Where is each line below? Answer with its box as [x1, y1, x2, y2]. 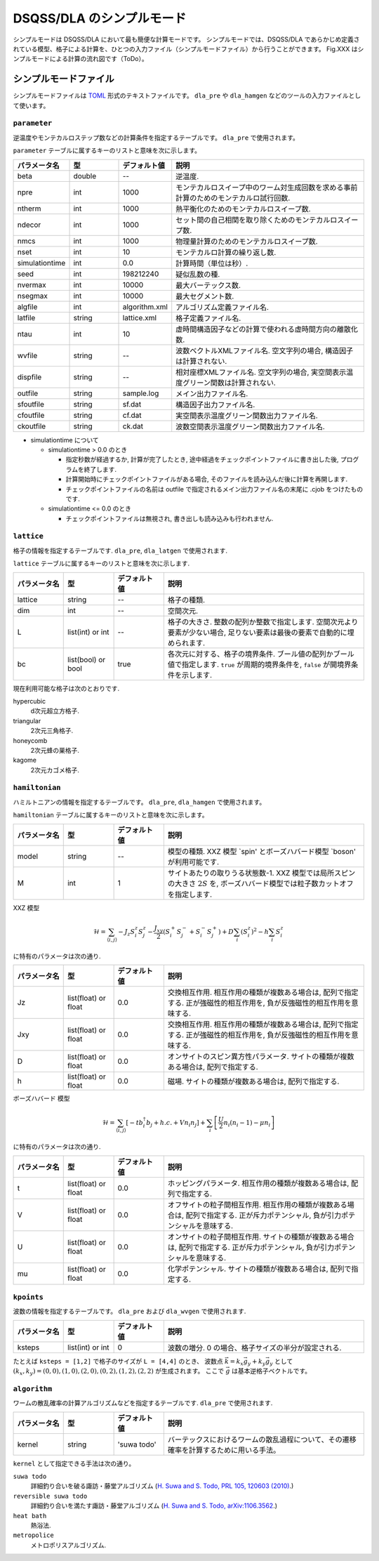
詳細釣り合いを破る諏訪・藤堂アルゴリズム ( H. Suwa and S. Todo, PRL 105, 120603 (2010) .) [30, 1482, 294, 1490]
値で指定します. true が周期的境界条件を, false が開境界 [167, 659, 352, 669]
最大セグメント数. [175, 291, 234, 301]
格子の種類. [167, 595, 206, 605]
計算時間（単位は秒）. [175, 258, 248, 268]
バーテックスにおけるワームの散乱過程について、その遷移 [167, 1435, 357, 1444]
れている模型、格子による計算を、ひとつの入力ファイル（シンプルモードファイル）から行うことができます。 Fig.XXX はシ [13, 44, 364, 53]
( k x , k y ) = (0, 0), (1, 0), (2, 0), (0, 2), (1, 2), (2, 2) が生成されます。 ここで [13, 1366, 225, 1376]
